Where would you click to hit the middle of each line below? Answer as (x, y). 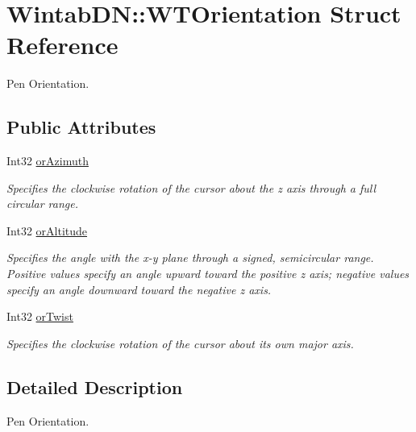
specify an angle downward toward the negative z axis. (139, 289)
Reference (62, 45)
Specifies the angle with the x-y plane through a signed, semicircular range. (190, 258)
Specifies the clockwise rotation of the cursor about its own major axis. (180, 343)
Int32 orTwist (40, 316)
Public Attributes (81, 127)
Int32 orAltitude (47, 230)
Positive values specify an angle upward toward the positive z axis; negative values (208, 274)
